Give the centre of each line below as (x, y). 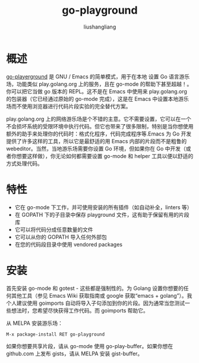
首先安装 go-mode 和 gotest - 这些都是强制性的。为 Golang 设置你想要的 (95, 288)
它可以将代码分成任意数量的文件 (54, 229)
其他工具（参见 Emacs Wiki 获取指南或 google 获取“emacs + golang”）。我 (102, 295)
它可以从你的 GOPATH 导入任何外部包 (61, 237)
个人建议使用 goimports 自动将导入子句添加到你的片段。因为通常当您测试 (96, 303)
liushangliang (100, 27)
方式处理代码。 (24, 163)
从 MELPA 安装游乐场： (35, 323)
